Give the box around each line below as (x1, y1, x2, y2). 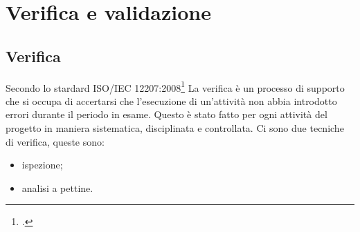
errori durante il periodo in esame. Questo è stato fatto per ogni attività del (6, 107, 327, 122)
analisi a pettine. (21, 180, 93, 195)
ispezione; (21, 157, 63, 172)
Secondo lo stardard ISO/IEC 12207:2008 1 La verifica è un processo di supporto (6, 78, 345, 95)
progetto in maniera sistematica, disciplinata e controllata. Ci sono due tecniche (6, 121, 344, 135)
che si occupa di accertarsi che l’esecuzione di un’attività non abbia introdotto (6, 93, 337, 108)
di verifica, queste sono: (6, 134, 105, 148)
